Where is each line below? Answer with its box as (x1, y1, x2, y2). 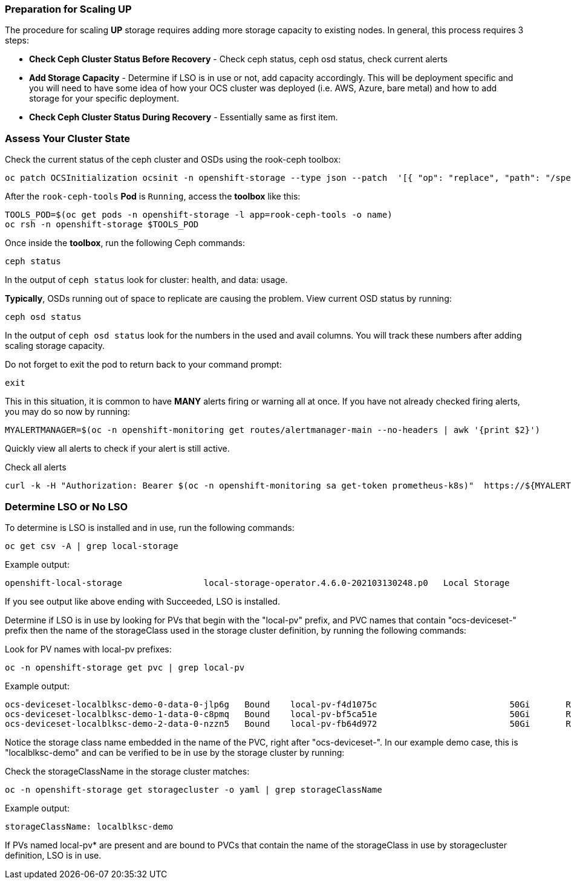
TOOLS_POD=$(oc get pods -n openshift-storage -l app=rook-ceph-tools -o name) (5, 210, 393, 220)
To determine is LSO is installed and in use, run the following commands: (5, 522, 295, 533)
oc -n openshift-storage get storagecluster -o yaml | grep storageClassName (5, 784, 382, 795)
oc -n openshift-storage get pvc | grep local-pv (5, 662, 245, 672)
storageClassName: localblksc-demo (5, 821, 174, 831)
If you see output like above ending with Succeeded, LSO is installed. (5, 596, 280, 606)
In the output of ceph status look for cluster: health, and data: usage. (5, 275, 288, 285)
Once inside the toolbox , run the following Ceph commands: (5, 238, 246, 249)
